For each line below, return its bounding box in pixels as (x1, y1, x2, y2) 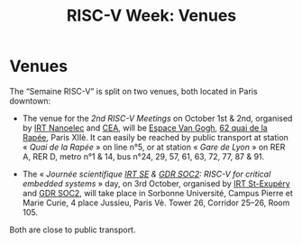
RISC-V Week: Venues (66, 5, 237, 26)
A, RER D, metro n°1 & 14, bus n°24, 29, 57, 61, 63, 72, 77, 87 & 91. (22, 150, 265, 162)
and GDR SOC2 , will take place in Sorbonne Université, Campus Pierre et (22, 187, 293, 198)
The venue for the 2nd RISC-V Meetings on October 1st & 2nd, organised (22, 113, 293, 123)
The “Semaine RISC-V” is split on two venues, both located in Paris (9, 86, 259, 96)
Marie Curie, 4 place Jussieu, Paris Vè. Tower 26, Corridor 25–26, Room (22, 197, 290, 208)
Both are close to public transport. (9, 224, 136, 235)
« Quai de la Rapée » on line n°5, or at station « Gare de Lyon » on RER (22, 141, 286, 152)
